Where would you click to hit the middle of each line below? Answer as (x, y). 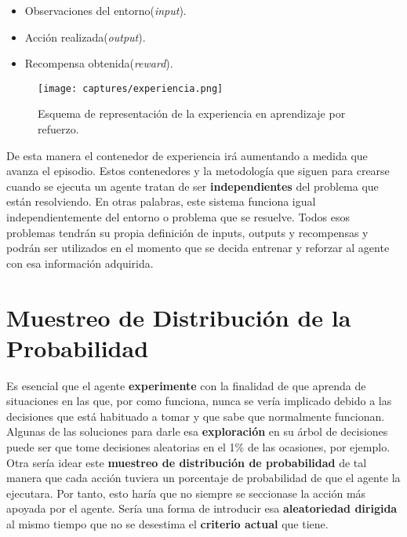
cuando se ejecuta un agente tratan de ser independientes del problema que (193, 186)
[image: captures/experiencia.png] (131, 88)
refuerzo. (58, 129)
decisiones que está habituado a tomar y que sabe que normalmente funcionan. (196, 416)
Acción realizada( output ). (85, 37)
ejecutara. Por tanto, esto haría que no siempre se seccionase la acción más (186, 493)
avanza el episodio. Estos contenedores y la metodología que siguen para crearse (198, 171)
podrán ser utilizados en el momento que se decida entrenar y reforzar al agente (198, 248)
